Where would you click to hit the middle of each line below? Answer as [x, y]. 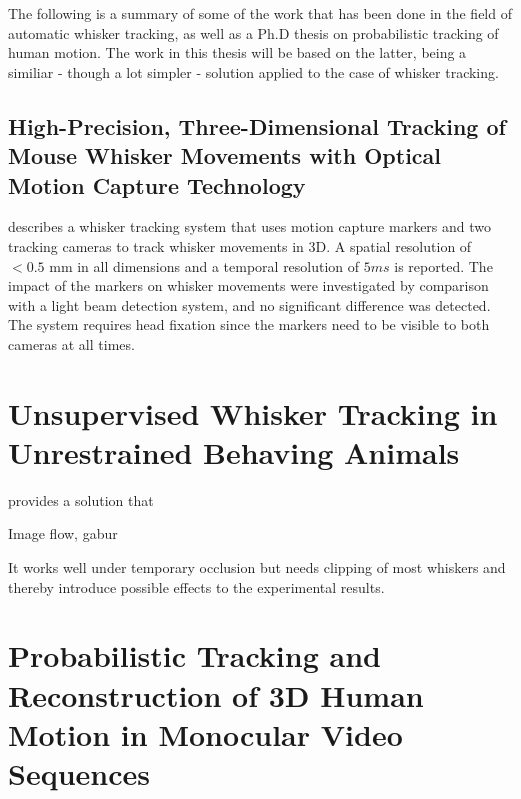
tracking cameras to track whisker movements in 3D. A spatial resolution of [240, 245]
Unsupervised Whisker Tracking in [253, 412]
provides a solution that [81, 499]
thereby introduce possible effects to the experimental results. [196, 586]
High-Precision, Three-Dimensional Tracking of [257, 125]
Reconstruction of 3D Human [216, 694]
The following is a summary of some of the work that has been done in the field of [260, 13]
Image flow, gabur [63, 533]
